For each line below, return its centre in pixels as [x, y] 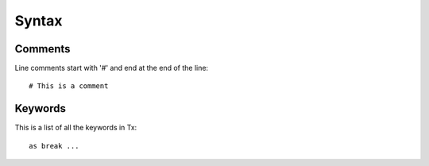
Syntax [39, 21]
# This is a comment [69, 86]
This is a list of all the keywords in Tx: [76, 128]
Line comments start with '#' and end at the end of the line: [112, 68]
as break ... [54, 146]
